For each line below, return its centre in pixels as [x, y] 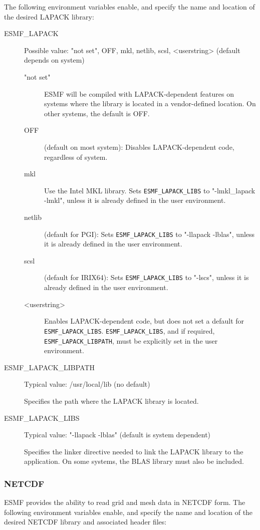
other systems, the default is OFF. [97, 113]
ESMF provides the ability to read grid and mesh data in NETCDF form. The [125, 502]
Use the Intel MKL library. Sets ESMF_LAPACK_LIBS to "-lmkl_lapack [150, 190]
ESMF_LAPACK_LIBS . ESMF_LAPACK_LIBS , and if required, [129, 330]
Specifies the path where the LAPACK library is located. [111, 401]
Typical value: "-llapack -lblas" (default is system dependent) [117, 435]
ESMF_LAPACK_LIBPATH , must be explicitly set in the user [131, 340]
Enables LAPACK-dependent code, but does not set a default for [144, 321]
